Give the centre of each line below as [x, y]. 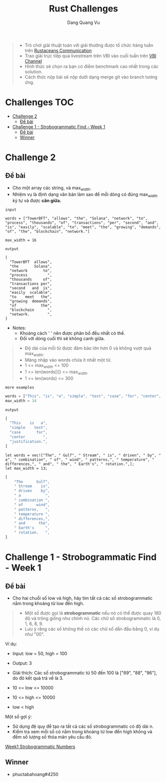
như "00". [35, 634]
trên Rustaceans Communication [58, 50]
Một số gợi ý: [19, 717]
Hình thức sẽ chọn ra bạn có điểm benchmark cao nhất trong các [92, 66]
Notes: [19, 328]
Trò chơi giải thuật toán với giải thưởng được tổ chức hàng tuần [89, 45]
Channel [33, 61]
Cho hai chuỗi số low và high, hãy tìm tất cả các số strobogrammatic [83, 598]
